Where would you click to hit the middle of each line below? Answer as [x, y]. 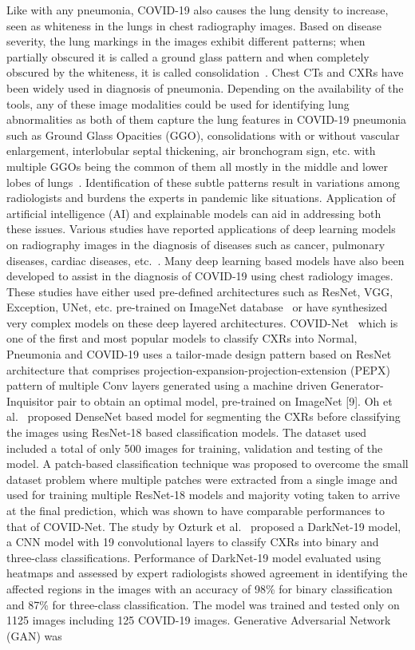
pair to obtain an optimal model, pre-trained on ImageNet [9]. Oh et [225, 400]
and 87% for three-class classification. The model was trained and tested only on [203, 604]
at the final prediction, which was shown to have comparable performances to [196, 510]
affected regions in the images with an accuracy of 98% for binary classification [200, 588]
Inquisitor [30, 400]
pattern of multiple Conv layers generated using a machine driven [167, 385]
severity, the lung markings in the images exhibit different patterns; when [186, 41]
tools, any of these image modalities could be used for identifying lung [178, 103]
